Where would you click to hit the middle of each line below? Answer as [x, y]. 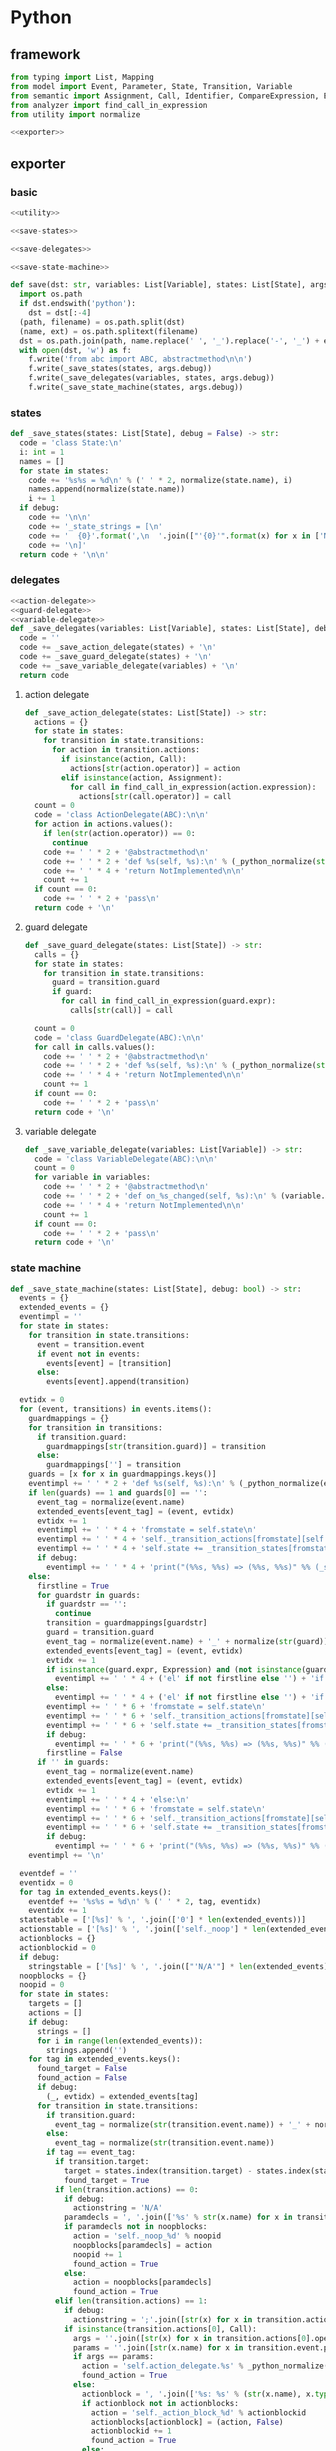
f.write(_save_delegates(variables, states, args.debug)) [151, 378]
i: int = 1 [42, 452]
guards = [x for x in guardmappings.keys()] [122, 1474]
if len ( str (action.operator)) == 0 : [119, 834]
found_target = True [106, 2180]
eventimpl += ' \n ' [66, 1856]
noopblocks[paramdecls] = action [143, 2245]
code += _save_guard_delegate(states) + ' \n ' [116, 657]
